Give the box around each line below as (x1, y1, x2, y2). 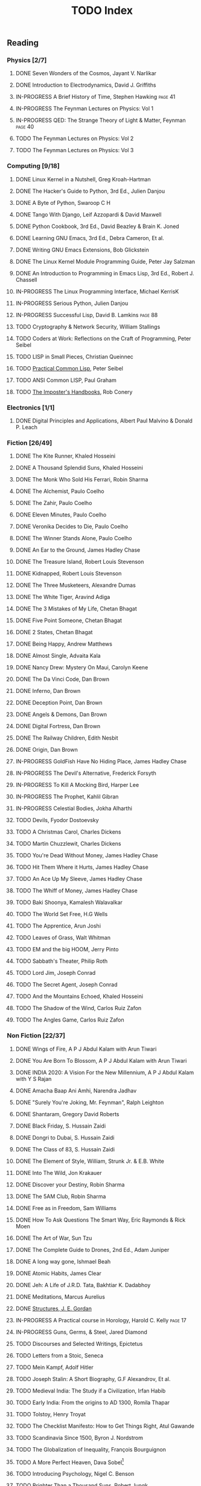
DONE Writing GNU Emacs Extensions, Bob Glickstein (15, 246, 150, 253)
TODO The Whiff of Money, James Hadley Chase (15, 887, 138, 894)
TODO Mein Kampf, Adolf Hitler (15, 1364, 94, 1371)
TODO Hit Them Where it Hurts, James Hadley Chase (15, 863, 148, 871)
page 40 (15, 123, 34, 130)
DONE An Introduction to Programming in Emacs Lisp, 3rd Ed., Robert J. (15, 269, 194, 276)
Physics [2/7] (7, 56, 47, 64)
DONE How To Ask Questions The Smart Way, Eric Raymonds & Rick (15, 1216, 186, 1223)
